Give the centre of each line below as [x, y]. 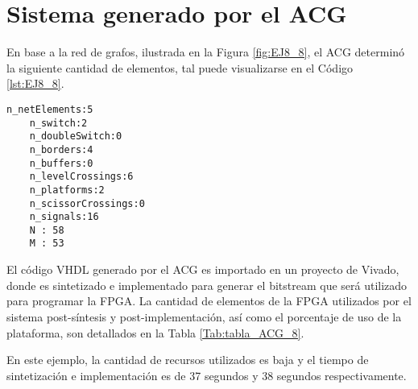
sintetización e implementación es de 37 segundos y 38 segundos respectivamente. [207, 375]
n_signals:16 [64, 217]
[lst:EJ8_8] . [35, 83]
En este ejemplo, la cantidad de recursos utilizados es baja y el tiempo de [188, 360]
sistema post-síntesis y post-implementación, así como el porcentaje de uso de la [204, 316]
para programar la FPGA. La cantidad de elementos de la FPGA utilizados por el [209, 301]
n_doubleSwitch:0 [76, 137]
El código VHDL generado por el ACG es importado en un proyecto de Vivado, [203, 269]
